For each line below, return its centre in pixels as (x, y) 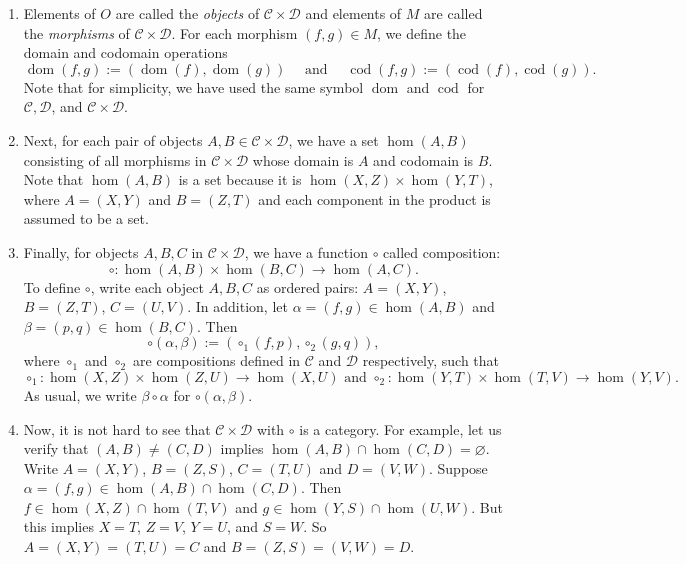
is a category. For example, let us (400, 428)
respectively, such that (431, 360)
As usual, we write (80, 394)
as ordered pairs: (307, 286)
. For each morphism (234, 32)
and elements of (353, 13)
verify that (56, 448)
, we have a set (333, 139)
